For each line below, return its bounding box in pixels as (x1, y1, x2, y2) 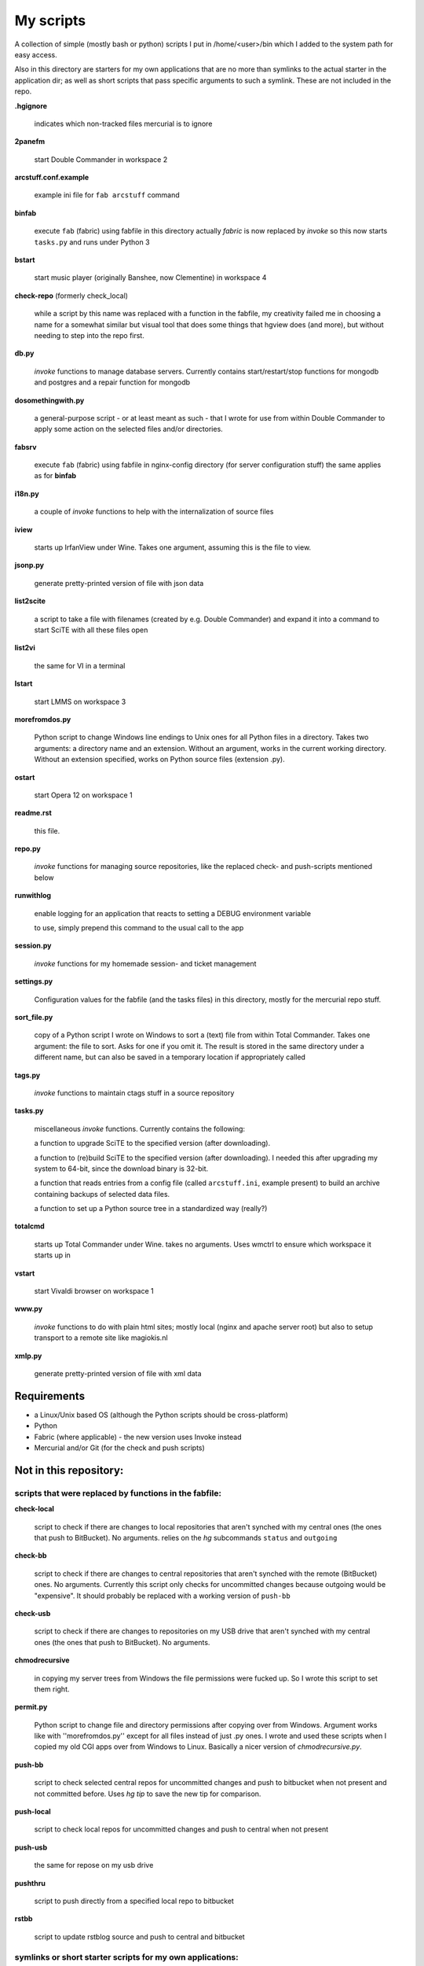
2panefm (14, 137, 46, 146)
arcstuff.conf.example (14, 173, 90, 182)
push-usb (14, 1843, 48, 1852)
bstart (14, 256, 35, 265)
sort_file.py (14, 1012, 53, 1022)
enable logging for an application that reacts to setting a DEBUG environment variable (34, 908, 312, 918)
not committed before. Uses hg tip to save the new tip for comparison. (34, 1789, 261, 1798)
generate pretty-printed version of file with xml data (34, 1368, 202, 1378)
